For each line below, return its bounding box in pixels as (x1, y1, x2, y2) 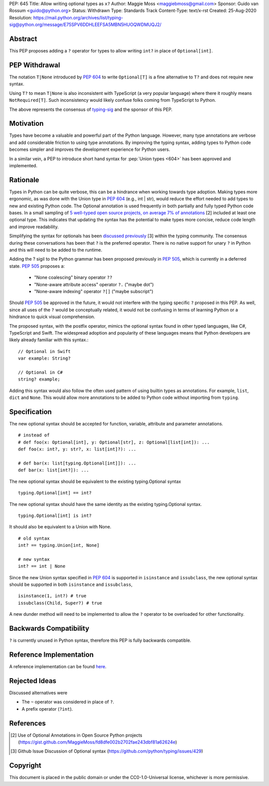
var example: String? (18, 356, 71, 362)
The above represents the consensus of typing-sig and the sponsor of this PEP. (9, 106, 173, 112)
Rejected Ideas (9, 677, 57, 685)
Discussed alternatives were (9, 690, 67, 696)
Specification (9, 407, 52, 416)
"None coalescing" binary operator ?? (34, 275, 113, 281)
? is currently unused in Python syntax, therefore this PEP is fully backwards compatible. (9, 637, 191, 644)
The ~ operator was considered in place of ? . (21, 699, 115, 705)
